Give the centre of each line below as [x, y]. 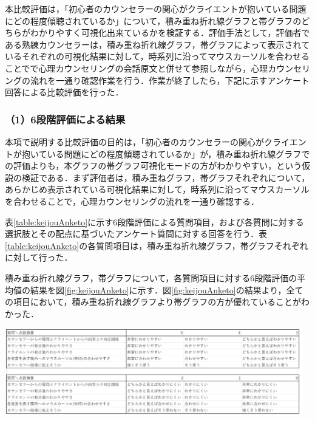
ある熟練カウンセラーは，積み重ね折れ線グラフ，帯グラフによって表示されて [157, 44]
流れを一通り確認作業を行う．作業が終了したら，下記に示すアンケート [170, 80]
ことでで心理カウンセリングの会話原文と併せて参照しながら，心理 [137, 68]
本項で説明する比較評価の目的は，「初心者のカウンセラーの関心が [134, 141]
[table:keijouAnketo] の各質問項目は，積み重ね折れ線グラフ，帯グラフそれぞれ [157, 245]
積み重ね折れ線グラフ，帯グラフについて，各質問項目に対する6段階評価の [151, 277]
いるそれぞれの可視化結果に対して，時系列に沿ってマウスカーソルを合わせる [157, 56]
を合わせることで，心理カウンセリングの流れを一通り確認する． [132, 201]
